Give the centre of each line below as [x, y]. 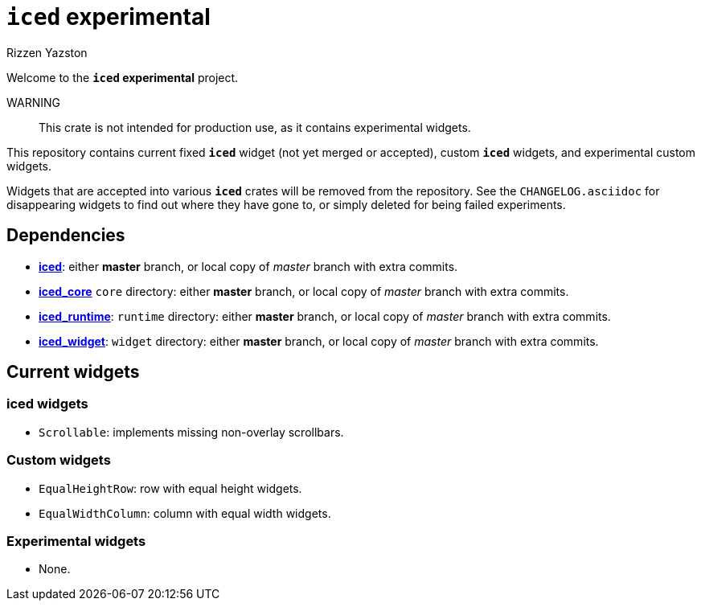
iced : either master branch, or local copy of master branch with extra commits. [248, 266]
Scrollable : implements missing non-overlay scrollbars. [191, 432]
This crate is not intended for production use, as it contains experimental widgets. [255, 127]
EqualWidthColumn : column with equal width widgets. [185, 513]
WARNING [33, 102]
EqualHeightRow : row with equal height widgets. [170, 488]
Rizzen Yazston [47, 52]
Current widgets [73, 372]
